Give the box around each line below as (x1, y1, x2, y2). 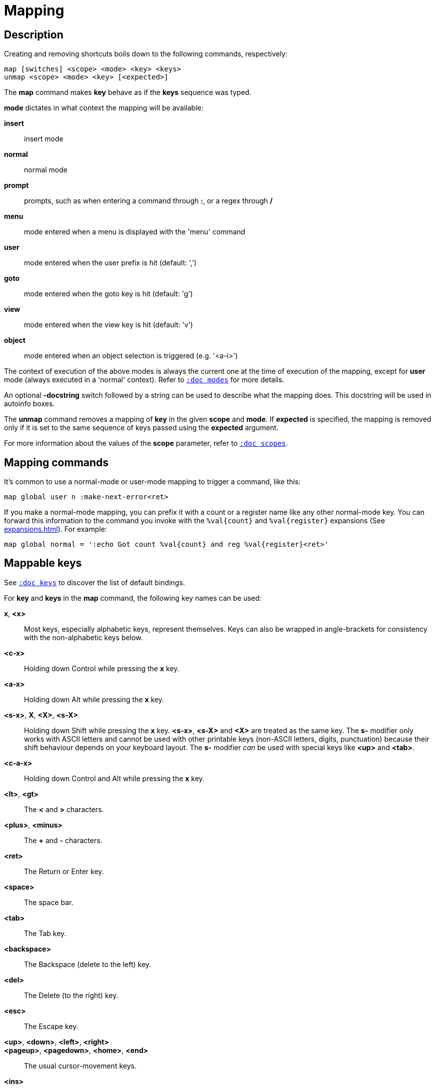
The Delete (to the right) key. (24, 991, 118, 1000)
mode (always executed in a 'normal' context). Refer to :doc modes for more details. (4, 375, 284, 384)
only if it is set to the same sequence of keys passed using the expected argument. (4, 423, 278, 432)
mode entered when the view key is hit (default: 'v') (24, 320, 193, 329)
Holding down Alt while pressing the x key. (24, 695, 164, 704)
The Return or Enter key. (24, 867, 104, 876)
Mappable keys (4, 557, 82, 570)
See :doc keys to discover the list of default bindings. (4, 578, 185, 587)
